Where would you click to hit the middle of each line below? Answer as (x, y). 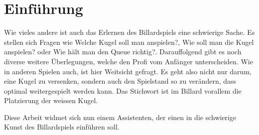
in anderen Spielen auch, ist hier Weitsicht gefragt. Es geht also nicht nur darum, (128, 71)
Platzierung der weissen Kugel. (51, 100)
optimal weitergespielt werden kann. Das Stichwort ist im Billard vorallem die (123, 90)
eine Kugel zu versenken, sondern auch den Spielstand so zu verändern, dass (120, 81)
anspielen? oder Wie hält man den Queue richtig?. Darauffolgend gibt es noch (123, 52)
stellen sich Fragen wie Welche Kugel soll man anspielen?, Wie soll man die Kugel (129, 42)
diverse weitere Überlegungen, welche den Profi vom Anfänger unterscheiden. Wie (129, 61)
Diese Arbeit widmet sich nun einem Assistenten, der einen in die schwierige (120, 117)
